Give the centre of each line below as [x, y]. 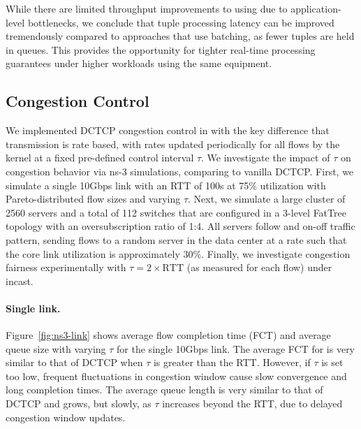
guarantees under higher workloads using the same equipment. [139, 63]
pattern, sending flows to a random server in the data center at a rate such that [176, 239]
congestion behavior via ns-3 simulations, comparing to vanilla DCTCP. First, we [180, 171]
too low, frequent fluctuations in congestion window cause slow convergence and [176, 376]
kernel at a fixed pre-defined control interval [100, 158]
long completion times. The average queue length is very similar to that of [164, 390]
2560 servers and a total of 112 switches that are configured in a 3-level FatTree [176, 212]
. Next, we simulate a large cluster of [267, 199]
